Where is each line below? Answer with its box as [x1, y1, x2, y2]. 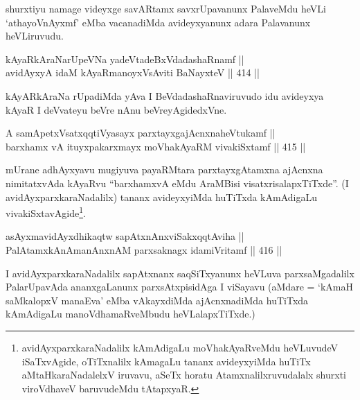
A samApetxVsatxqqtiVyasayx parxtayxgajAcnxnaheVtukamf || [6, 125, 276, 140]
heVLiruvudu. [6, 28, 64, 43]
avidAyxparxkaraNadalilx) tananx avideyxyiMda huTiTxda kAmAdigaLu [6, 189, 317, 204]
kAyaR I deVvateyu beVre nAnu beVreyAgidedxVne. [6, 102, 227, 116]
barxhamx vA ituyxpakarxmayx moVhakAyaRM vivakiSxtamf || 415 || [6, 139, 306, 153]
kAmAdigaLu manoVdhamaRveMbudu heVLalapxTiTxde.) [6, 306, 255, 321]
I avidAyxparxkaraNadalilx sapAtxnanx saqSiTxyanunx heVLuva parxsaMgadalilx [6, 266, 354, 280]
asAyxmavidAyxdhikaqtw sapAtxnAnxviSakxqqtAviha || [6, 229, 244, 243]
